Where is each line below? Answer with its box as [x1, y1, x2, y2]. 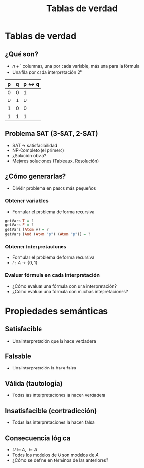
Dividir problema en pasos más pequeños [12, 185, 96, 191]
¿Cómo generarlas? [5, 172, 66, 180]
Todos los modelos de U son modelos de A [12, 452, 99, 458]
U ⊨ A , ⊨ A [12, 446, 38, 452]
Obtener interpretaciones [5, 244, 67, 250]
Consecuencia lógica [5, 434, 71, 442]
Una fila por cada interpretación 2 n [12, 68, 82, 75]
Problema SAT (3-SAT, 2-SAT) [5, 129, 98, 138]
